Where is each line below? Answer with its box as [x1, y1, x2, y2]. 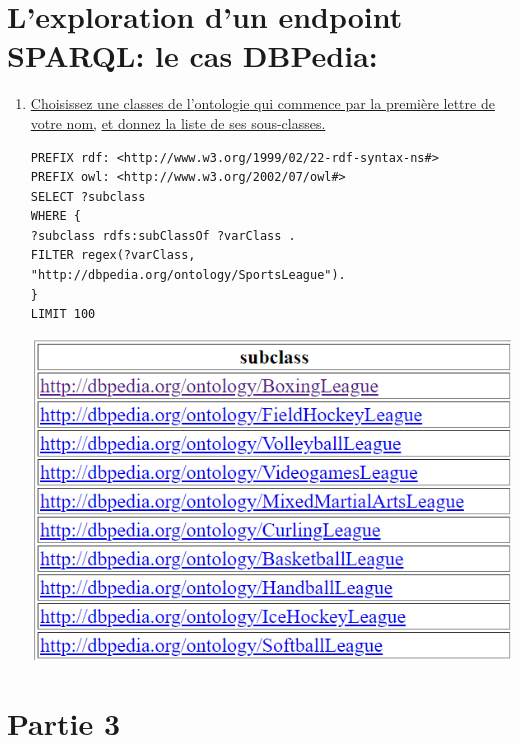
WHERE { [30, 209, 81, 224]
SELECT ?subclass [30, 189, 146, 204]
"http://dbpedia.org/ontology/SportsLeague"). [30, 268, 346, 283]
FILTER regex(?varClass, [30, 248, 196, 263]
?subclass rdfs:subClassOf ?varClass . [30, 228, 296, 243]
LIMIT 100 [30, 307, 96, 322]
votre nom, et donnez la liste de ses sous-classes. [30, 112, 326, 133]
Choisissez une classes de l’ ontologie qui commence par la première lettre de [30, 93, 495, 114]
